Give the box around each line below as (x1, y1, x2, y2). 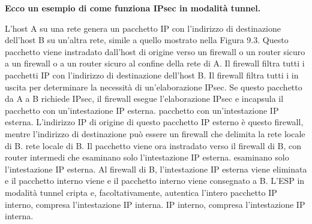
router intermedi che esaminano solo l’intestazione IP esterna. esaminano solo (5, 151, 289, 164)
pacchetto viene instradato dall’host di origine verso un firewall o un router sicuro (5, 45, 305, 57)
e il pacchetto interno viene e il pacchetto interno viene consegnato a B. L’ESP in (5, 174, 305, 187)
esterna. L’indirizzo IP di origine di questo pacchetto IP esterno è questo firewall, (5, 116, 304, 128)
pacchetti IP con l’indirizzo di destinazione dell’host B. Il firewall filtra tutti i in (5, 68, 299, 81)
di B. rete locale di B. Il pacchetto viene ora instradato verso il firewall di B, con (5, 139, 302, 152)
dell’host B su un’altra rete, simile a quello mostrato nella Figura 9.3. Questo (5, 34, 289, 46)
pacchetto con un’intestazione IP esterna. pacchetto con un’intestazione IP (5, 104, 279, 116)
